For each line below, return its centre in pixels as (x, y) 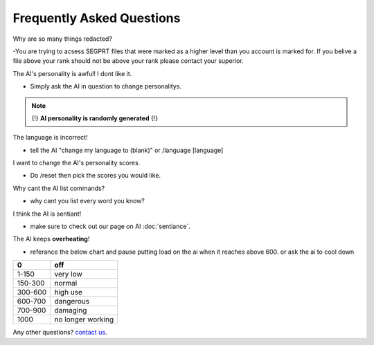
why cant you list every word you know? (88, 201)
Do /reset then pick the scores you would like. (96, 176)
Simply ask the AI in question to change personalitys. (106, 86)
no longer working (84, 319)
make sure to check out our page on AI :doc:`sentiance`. (110, 226)
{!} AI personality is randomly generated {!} (95, 118)
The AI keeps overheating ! (51, 239)
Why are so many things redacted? (62, 39)
